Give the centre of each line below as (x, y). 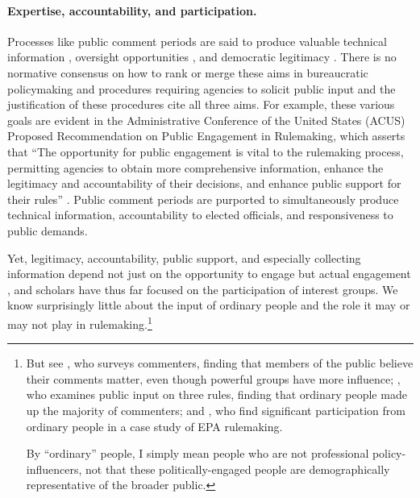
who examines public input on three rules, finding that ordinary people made (216, 394)
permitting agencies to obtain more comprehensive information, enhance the (195, 167)
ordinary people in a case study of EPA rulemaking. (154, 426)
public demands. (48, 230)
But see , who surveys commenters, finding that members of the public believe (220, 363)
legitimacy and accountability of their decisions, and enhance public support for (204, 183)
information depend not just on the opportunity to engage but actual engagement (209, 274)
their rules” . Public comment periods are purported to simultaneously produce (203, 199)
